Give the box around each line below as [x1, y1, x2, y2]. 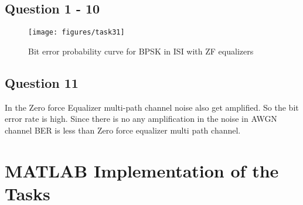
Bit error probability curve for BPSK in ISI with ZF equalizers [28, 45, 254, 57]
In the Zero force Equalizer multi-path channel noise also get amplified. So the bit [5, 101, 299, 113]
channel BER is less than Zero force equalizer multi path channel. [5, 124, 241, 136]
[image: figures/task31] [28, 28, 125, 37]
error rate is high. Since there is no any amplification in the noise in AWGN [5, 112, 277, 125]
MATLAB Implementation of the [5, 158, 279, 182]
